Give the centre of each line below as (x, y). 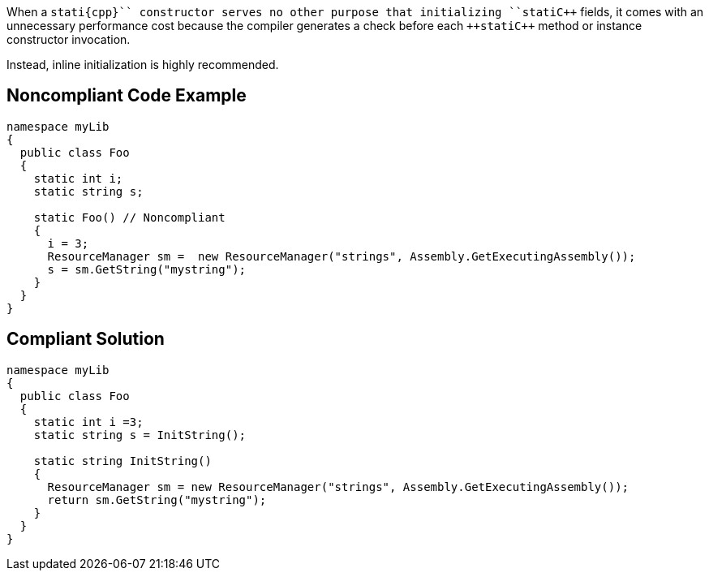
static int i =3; (88, 422)
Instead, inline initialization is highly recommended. (143, 65)
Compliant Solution (86, 339)
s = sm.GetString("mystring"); (147, 269)
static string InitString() (122, 461)
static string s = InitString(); (140, 435)
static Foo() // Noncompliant (129, 217)
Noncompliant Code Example (127, 96)
